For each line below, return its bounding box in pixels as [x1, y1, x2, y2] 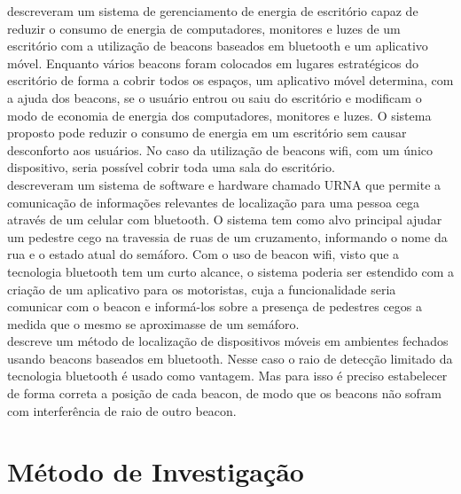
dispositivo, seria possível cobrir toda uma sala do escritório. [7, 158, 335, 176]
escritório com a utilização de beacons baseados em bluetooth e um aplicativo [7, 36, 428, 55]
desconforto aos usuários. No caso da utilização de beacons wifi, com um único [7, 140, 434, 159]
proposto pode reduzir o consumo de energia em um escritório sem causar [7, 123, 407, 142]
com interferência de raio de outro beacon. [7, 401, 237, 420]
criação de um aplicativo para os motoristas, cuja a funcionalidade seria [7, 279, 396, 298]
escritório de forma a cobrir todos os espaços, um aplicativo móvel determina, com [7, 71, 454, 90]
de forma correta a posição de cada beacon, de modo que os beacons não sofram [7, 384, 442, 403]
